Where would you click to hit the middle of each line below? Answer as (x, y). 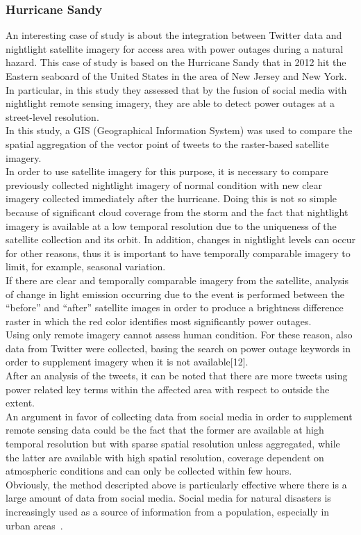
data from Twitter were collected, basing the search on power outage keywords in (178, 348)
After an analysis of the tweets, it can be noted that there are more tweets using (177, 376)
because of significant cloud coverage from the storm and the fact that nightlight (177, 212)
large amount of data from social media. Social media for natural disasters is (168, 498)
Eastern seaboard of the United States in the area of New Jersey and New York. (176, 76)
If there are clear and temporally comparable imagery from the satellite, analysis (177, 280)
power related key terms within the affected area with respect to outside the (168, 389)
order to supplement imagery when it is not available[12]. (127, 362)
